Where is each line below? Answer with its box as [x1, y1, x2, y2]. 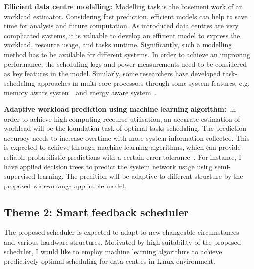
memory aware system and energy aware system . [4, 87, 157, 98]
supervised [4, 171, 35, 181]
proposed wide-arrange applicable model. [4, 180, 126, 190]
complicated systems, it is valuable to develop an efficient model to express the [4, 30, 240, 40]
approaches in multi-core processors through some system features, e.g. [37, 78, 250, 88]
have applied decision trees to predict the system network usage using [4, 161, 213, 171]
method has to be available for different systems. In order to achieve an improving [4, 49, 250, 59]
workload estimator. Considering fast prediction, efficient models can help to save [4, 11, 248, 21]
